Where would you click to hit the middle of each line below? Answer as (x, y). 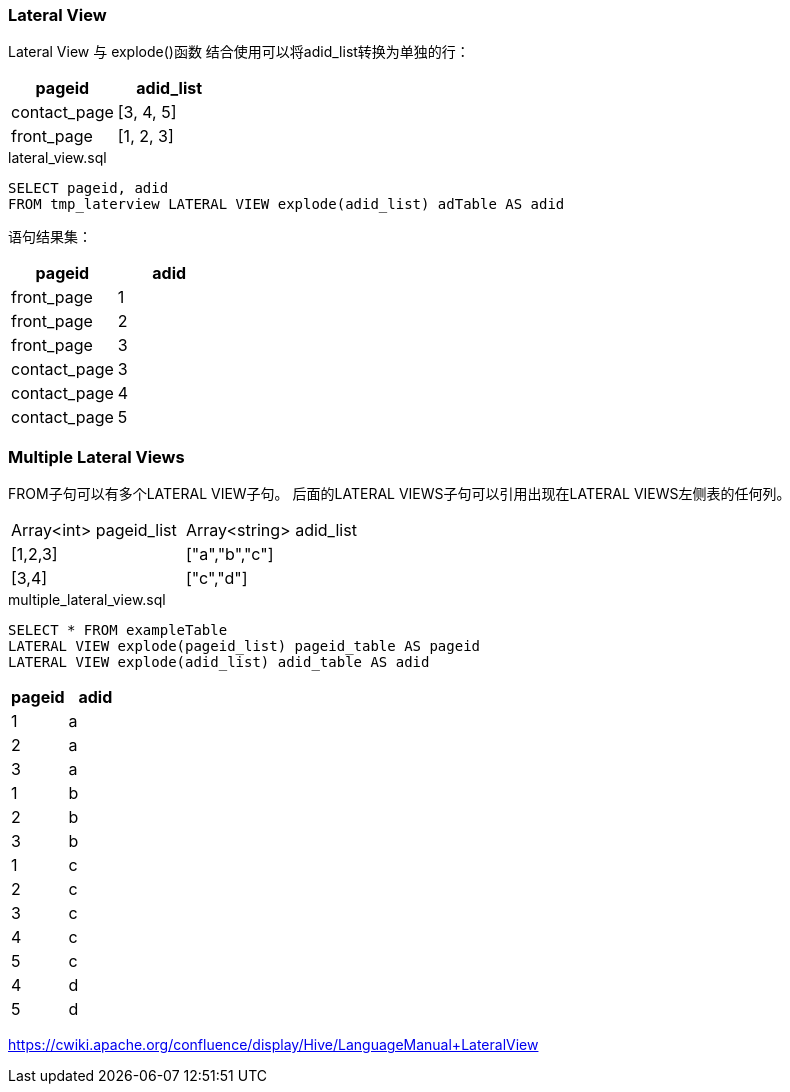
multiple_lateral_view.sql (87, 600)
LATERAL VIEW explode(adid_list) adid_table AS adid (219, 662)
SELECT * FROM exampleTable (118, 630)
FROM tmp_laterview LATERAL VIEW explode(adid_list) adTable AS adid (286, 204)
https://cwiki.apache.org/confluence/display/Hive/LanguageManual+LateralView (273, 1045)
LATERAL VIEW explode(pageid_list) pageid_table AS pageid (244, 646)
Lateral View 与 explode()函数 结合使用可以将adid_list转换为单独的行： (239, 52)
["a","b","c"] (229, 554)
